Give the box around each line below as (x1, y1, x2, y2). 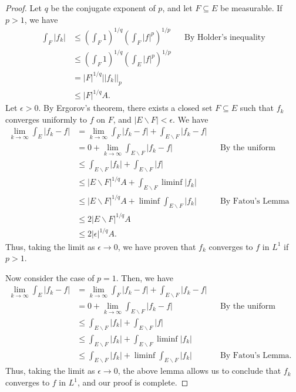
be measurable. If (220, 2, 282, 13)
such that (240, 102, 274, 114)
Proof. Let (5, 2, 42, 13)
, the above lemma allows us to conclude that (117, 364, 281, 377)
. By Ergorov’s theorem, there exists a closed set (38, 102, 213, 114)
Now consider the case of (5, 271, 95, 283)
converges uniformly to (5, 113, 87, 125)
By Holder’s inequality (184, 33, 265, 42)
